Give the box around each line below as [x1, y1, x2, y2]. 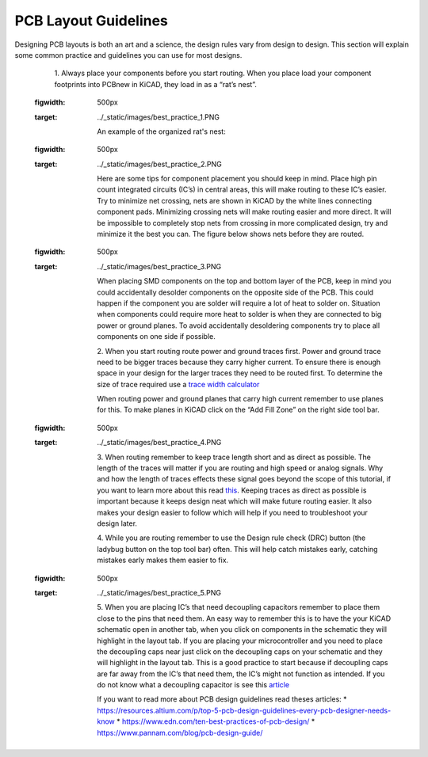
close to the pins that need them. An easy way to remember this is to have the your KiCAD [97, 614, 392, 623]
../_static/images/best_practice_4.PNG [97, 438, 222, 447]
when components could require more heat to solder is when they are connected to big [97, 310, 382, 319]
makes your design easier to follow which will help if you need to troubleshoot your [97, 508, 369, 517]
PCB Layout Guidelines [14, 12, 168, 29]
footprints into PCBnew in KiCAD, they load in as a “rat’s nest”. [54, 79, 258, 89]
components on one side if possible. [97, 332, 216, 341]
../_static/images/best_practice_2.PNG [97, 159, 222, 169]
